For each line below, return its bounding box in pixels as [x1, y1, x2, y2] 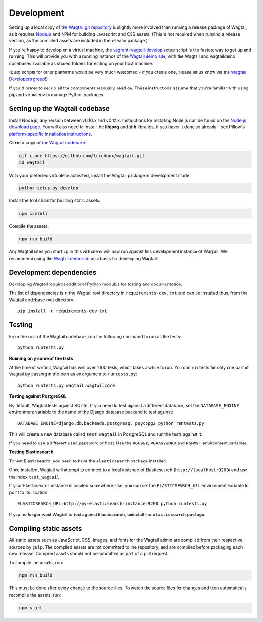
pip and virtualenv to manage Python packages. [9, 92, 105, 98]
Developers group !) [9, 76, 48, 82]
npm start [19, 605, 43, 610]
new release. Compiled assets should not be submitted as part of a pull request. [9, 551, 169, 556]
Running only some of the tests [9, 355, 73, 361]
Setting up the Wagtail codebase [9, 105, 110, 113]
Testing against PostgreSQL [9, 393, 66, 399]
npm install [19, 211, 48, 216]
